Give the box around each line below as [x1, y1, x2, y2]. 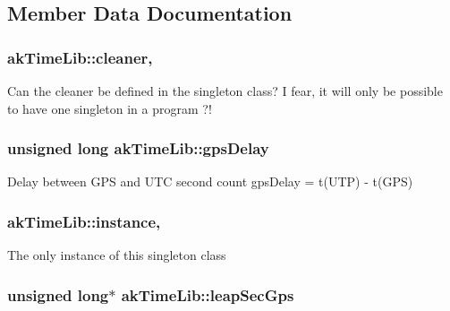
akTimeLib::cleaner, [7, 46, 153, 68]
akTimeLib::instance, [7, 210, 161, 232]
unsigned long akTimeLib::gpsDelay [7, 137, 269, 160]
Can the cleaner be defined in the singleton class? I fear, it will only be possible [7, 82, 443, 99]
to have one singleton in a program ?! [7, 99, 212, 117]
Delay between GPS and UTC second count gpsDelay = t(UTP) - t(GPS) [7, 172, 413, 191]
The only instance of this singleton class [7, 246, 226, 264]
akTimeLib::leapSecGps [121, 283, 294, 306]
